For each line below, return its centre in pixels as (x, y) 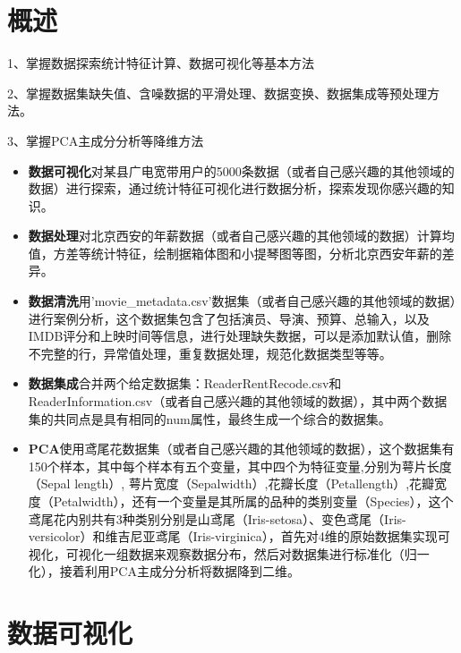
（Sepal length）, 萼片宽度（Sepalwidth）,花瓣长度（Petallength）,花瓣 (231, 483)
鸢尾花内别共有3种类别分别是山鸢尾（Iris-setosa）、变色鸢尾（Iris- (217, 518)
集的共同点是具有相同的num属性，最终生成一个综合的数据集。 (209, 418)
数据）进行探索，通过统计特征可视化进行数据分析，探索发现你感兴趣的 (235, 188)
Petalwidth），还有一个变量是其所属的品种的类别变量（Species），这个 (253, 501)
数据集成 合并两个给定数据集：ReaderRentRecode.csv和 (185, 383)
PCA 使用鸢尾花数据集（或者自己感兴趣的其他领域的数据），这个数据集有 (241, 449)
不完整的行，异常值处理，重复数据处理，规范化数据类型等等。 (210, 353)
